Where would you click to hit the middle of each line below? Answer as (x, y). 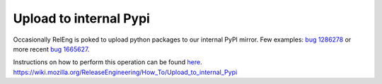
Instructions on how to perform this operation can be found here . (108, 62)
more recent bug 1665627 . (51, 49)
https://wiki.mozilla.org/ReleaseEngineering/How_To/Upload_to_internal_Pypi (125, 72)
